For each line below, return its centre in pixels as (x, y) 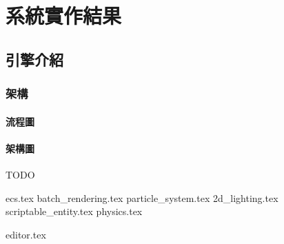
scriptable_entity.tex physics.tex (74, 211)
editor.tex (26, 234)
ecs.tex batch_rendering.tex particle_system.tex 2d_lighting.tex (142, 197)
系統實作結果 (64, 16)
